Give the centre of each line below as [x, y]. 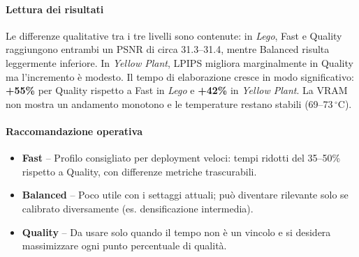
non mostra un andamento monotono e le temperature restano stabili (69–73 [169, 103]
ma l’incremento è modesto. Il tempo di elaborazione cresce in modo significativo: [180, 76]
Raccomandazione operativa [74, 131]
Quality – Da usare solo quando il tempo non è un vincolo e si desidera [176, 232]
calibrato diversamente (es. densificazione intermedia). [138, 208]
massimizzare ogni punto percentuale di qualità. [124, 246]
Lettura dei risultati [55, 9]
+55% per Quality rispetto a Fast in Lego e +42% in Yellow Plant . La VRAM [177, 90]
